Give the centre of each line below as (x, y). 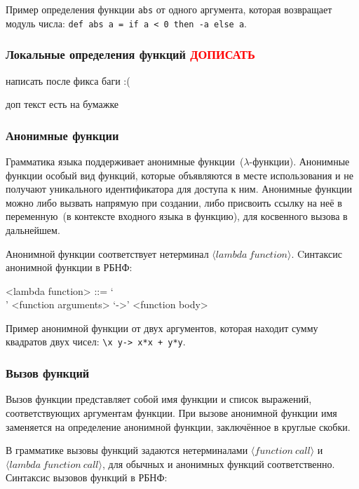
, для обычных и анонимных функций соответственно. (219, 463)
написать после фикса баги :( (68, 80)
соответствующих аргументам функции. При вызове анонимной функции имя (171, 412)
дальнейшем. (33, 229)
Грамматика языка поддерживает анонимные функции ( (125, 161)
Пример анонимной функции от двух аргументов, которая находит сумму (162, 328)
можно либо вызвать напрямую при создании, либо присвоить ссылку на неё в (174, 202)
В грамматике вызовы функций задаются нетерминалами (127, 450)
